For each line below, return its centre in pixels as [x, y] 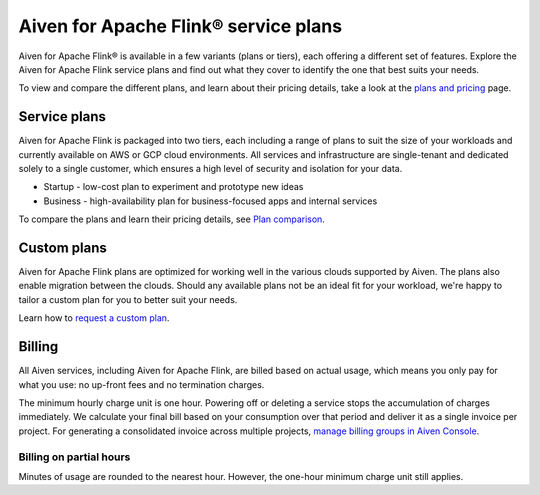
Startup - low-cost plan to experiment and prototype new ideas [173, 187]
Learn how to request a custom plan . [94, 318]
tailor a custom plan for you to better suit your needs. [128, 299]
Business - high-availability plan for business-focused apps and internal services [210, 201]
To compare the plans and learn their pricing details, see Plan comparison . [171, 219]
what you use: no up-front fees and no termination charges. [141, 384]
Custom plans [62, 248]
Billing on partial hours [74, 457]
